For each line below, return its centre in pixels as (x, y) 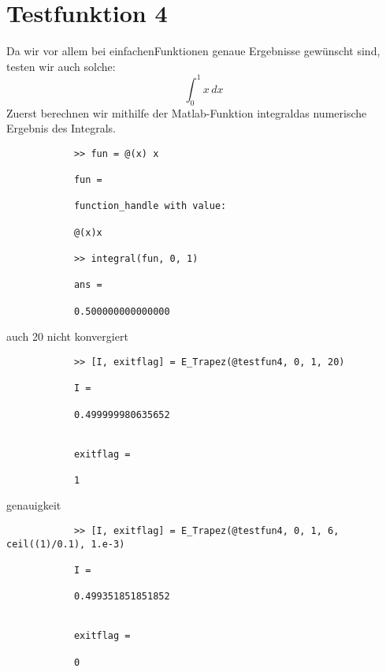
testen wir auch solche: (61, 66)
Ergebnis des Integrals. (61, 128)
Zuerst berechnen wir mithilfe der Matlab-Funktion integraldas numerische (187, 112)
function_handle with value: (150, 206)
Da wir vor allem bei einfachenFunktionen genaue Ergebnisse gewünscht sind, (193, 51)
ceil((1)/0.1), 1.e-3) (66, 544)
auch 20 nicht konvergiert (67, 336)
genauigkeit (34, 505)
